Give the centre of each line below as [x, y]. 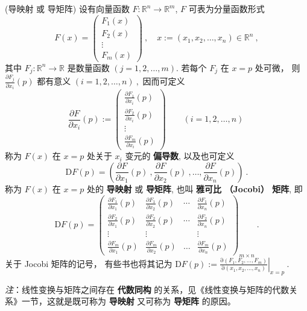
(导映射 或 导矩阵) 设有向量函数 [67, 8]
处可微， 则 [277, 67]
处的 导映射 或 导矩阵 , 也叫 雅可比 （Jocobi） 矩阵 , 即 [195, 188]
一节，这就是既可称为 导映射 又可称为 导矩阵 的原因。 [128, 301]
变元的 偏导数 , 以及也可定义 [180, 156]
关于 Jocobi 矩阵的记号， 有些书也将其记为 [89, 263]
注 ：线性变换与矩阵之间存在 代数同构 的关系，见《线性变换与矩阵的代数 [147, 289]
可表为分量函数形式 [226, 8]
